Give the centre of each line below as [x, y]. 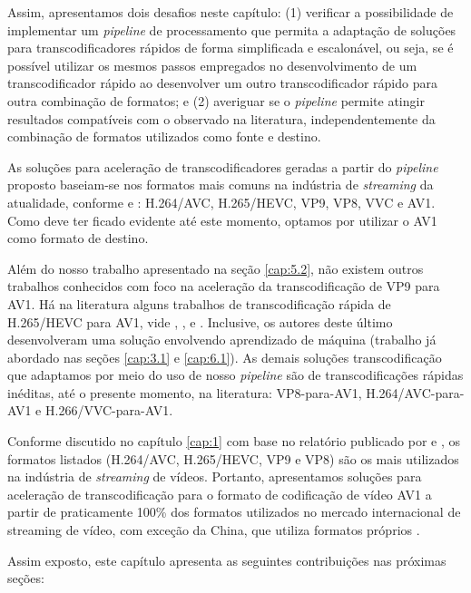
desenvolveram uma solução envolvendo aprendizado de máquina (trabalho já [222, 340]
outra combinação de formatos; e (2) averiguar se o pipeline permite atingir [216, 100]
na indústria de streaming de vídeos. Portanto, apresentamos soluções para [215, 476]
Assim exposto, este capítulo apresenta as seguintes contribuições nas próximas [227, 560]
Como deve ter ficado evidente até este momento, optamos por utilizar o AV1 [222, 220]
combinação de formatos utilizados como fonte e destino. [164, 136]
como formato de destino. [78, 238]
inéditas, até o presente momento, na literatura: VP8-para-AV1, [185, 392]
